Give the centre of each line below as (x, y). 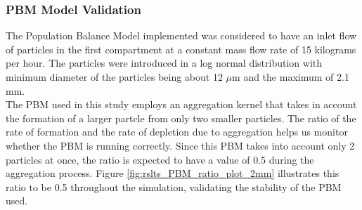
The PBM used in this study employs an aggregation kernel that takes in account (181, 104)
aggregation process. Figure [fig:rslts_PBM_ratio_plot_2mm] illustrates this (173, 173)
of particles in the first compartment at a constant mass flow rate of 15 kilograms (181, 49)
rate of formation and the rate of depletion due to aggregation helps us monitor (177, 132)
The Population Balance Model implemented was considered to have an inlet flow (181, 35)
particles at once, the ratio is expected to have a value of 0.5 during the (160, 159)
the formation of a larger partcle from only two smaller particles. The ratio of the (181, 118)
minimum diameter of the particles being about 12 (114, 77)
